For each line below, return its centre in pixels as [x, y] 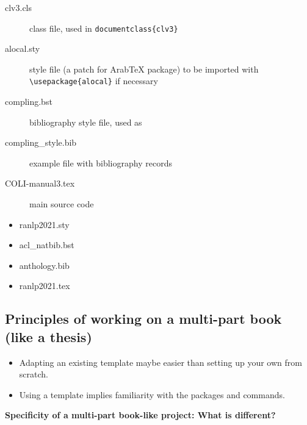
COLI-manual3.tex [40, 183]
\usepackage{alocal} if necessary [94, 81]
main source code [62, 204]
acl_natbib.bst [47, 245]
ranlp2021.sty [44, 224]
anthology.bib [44, 265]
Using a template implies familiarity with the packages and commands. [152, 394]
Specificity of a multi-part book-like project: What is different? [140, 415]
